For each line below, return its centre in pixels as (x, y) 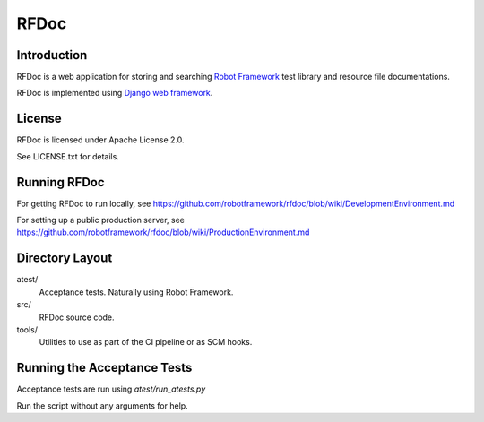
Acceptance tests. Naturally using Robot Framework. (136, 292)
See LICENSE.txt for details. (68, 156)
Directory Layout (65, 258)
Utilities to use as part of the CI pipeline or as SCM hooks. (146, 342)
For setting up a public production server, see (101, 220)
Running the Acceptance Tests (104, 368)
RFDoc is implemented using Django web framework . (115, 93)
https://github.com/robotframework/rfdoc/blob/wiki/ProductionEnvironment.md (163, 232)
